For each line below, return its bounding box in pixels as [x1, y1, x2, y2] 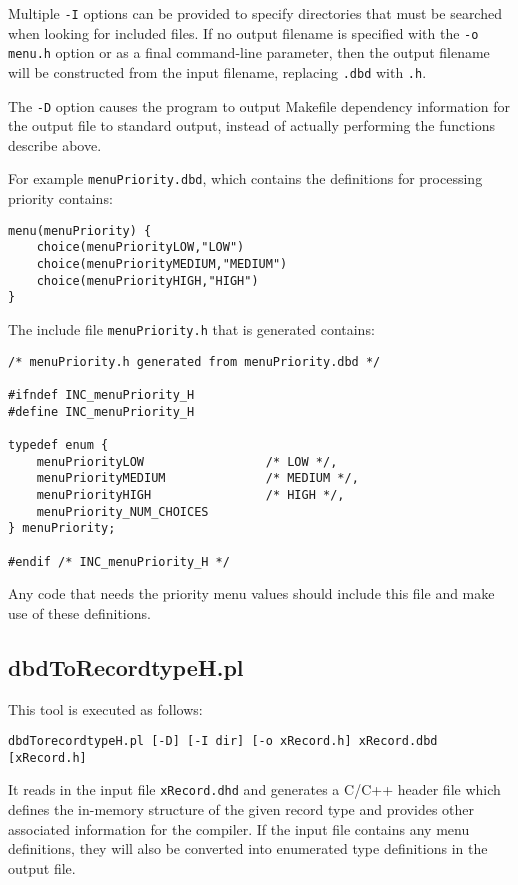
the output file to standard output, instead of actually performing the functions [8, 115, 495, 136]
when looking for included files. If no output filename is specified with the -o [8, 22, 479, 43]
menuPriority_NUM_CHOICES [36, 504, 209, 519]
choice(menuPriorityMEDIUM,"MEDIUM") [36, 257, 288, 272]
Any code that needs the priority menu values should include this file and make [8, 583, 495, 604]
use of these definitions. [8, 602, 151, 623]
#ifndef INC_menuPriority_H [8, 387, 195, 402]
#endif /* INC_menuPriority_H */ [8, 554, 230, 569]
